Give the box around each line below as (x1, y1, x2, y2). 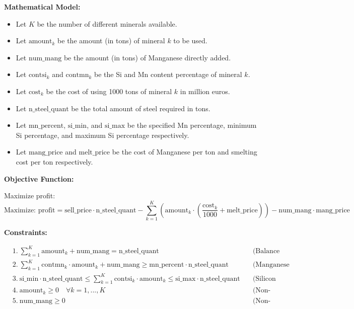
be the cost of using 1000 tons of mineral (46, 86, 172, 96)
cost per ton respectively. (16, 156, 93, 167)
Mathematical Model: (4, 2, 81, 12)
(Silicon (252, 275, 276, 282)
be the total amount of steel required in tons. (71, 103, 210, 113)
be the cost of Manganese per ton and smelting (112, 146, 257, 157)
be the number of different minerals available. (37, 18, 177, 29)
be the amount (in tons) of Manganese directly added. (63, 52, 231, 62)
